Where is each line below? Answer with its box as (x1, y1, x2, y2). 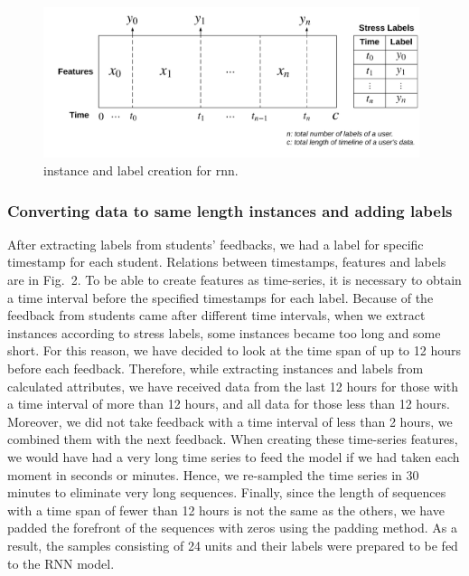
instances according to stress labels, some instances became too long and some (7, 323, 441, 342)
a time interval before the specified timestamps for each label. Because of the (7, 288, 434, 307)
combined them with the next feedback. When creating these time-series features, (7, 430, 458, 449)
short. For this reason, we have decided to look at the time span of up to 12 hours (7, 341, 461, 360)
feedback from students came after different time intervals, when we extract (7, 306, 426, 325)
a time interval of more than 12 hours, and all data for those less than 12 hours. (7, 394, 450, 413)
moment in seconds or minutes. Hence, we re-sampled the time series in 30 (7, 465, 419, 484)
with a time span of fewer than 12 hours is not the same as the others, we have (7, 500, 445, 519)
